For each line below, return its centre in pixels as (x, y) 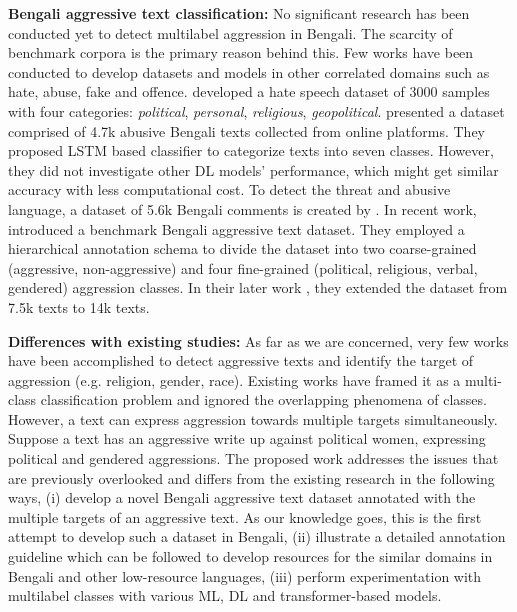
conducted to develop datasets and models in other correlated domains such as (249, 71)
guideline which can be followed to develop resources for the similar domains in (250, 556)
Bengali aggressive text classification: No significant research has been (239, 13)
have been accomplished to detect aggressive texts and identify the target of (241, 360)
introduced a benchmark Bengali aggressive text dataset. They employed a (236, 228)
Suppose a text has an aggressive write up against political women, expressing (247, 438)
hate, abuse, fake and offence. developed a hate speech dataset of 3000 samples (249, 91)
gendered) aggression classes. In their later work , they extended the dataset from (258, 287)
